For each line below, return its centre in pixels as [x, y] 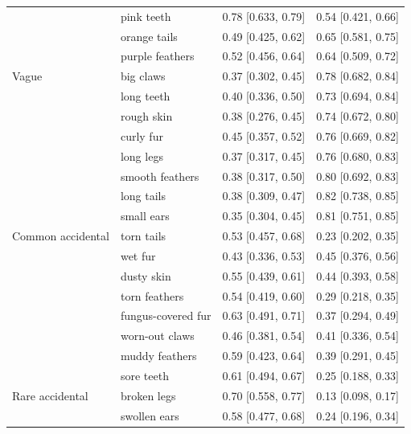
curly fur [142, 135]
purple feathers [157, 56]
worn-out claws [157, 336]
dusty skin [146, 275]
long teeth [145, 96]
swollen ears [150, 415]
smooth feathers [160, 176]
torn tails [143, 236]
